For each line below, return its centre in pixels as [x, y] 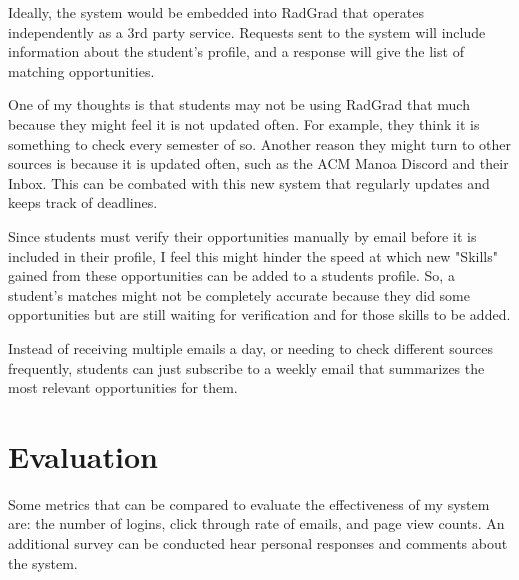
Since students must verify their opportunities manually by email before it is [242, 235]
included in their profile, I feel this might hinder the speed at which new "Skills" [253, 255]
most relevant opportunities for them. [123, 387]
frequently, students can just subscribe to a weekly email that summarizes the [246, 367]
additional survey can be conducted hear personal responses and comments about [258, 543]
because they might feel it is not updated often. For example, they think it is [244, 123]
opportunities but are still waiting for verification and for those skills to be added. [259, 314]
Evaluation [83, 455]
